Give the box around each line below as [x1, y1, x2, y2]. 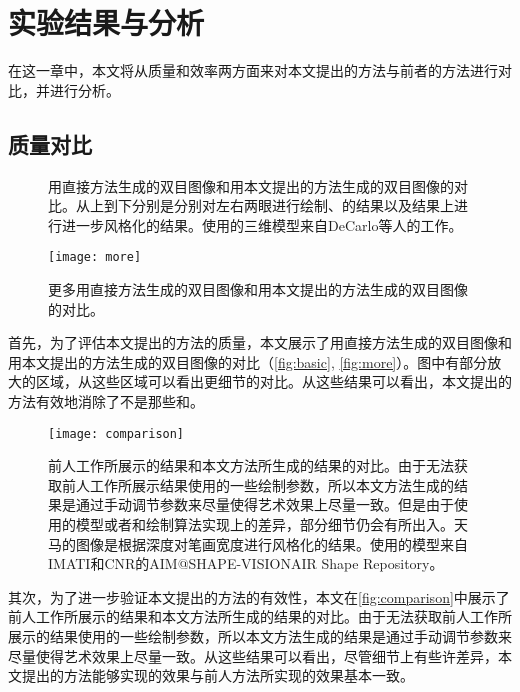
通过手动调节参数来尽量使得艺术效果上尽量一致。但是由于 [75, 494, 454, 515]
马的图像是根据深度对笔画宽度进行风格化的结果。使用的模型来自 [48, 533, 468, 554]
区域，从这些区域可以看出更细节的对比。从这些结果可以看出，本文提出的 [35, 371, 512, 392]
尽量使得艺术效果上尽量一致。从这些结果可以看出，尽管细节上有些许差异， [8, 645, 498, 666]
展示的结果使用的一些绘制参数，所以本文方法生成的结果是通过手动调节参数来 [8, 625, 512, 646]
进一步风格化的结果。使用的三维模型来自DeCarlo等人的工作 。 [61, 214, 463, 235]
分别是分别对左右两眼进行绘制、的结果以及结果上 [131, 195, 454, 216]
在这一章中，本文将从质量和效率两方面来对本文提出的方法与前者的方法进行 [8, 60, 498, 81]
